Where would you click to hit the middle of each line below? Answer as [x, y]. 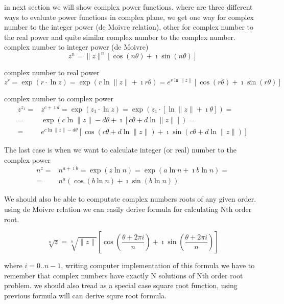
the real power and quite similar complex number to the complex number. [120, 37]
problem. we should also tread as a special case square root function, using [121, 285]
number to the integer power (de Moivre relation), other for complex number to [129, 27]
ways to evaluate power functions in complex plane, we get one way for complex [129, 17]
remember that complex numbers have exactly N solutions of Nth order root [124, 275]
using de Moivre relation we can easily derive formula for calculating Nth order [128, 209]
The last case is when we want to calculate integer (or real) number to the [120, 149]
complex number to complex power [59, 99]
